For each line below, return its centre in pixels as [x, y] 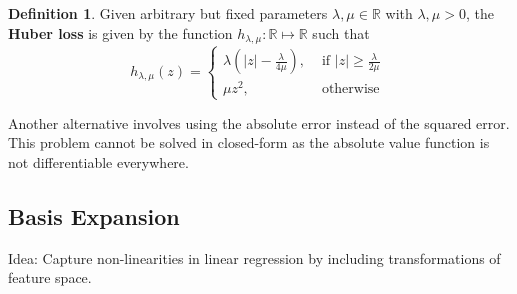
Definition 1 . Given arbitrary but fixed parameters [168, 13]
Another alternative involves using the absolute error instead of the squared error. [259, 122]
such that [341, 32]
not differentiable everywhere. [98, 161]
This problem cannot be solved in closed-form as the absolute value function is [249, 142]
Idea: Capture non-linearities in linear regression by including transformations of [254, 257]
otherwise [350, 89]
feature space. [50, 277]
